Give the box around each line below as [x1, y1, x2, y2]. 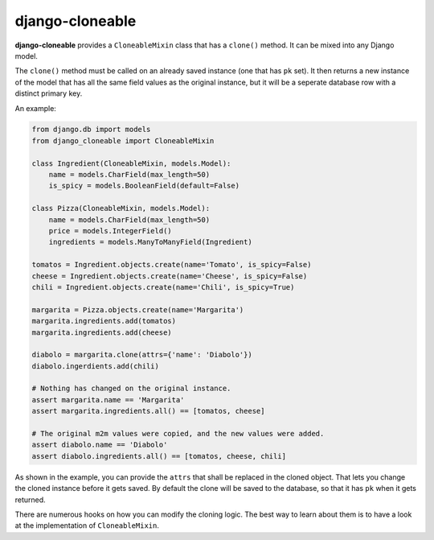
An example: [14, 103, 56, 113]
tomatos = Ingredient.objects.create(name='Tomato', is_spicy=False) [31, 260, 312, 270]
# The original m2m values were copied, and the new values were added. [31, 429, 325, 439]
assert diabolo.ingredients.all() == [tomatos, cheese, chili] [31, 451, 287, 460]
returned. [14, 495, 46, 505]
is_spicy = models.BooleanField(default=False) [48, 181, 240, 191]
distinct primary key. [14, 89, 83, 98]
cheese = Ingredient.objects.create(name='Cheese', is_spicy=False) [31, 271, 308, 281]
